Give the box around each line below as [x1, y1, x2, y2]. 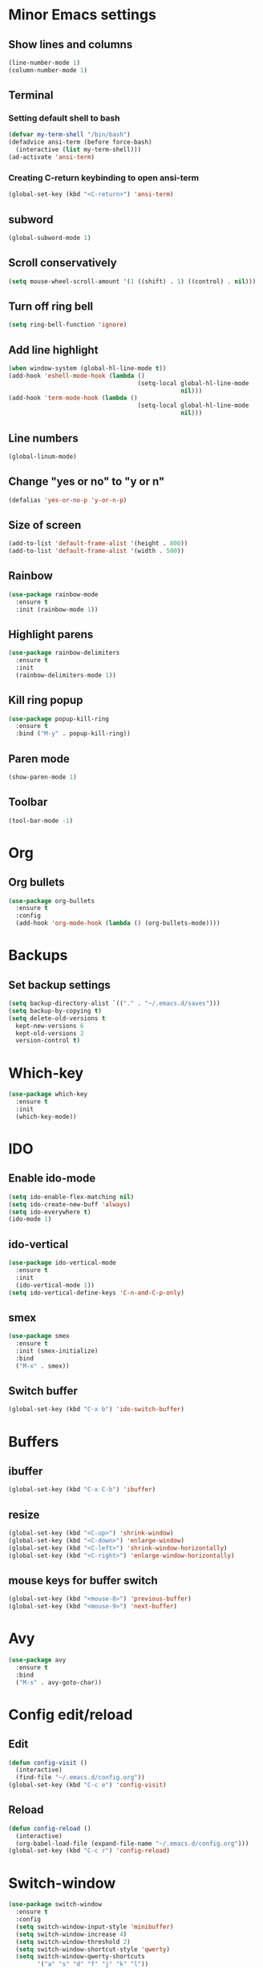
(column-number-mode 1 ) [8, 66, 88, 74]
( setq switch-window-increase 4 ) [15, 1930, 127, 1938]
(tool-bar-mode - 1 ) [8, 816, 74, 824]
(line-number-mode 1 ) [8, 59, 81, 67]
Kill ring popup [8, 693, 83, 707]
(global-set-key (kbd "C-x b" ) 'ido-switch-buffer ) [8, 1405, 184, 1413]
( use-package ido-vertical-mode [8, 1258, 116, 1267]
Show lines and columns [8, 38, 133, 51]
